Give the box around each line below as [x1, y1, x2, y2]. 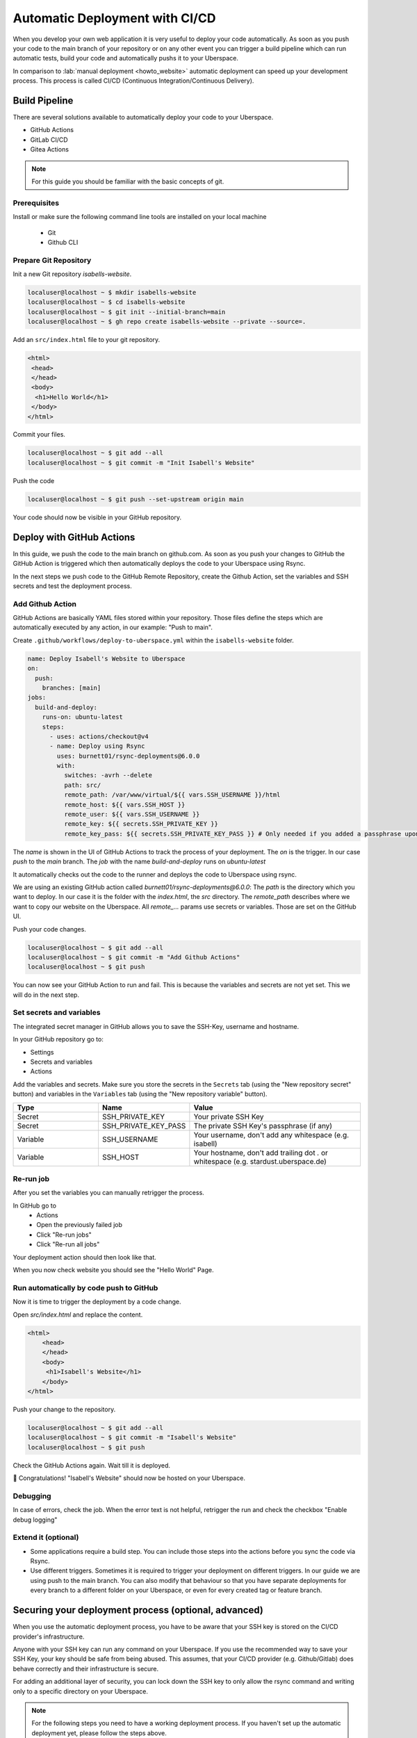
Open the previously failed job [36, 1221, 123, 1229]
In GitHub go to [13, 1201, 57, 1210]
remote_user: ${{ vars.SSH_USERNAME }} [63, 811, 200, 818]
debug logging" [13, 1516, 58, 1524]
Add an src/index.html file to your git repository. [13, 336, 161, 344]
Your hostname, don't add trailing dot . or [193, 1148, 328, 1158]
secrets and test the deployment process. [13, 581, 132, 590]
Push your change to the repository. [13, 1405, 116, 1413]
